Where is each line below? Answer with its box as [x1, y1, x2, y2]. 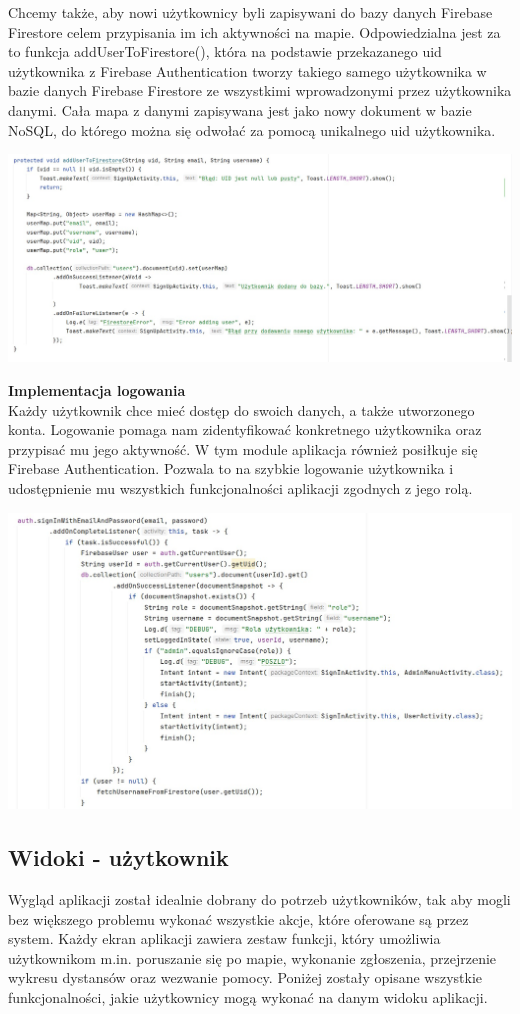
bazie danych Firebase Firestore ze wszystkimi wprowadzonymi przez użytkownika [8, 80, 512, 101]
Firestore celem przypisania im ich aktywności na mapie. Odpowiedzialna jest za [8, 21, 501, 42]
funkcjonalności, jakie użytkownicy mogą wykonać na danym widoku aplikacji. [8, 987, 488, 1008]
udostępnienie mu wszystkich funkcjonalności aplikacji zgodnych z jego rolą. [8, 477, 473, 498]
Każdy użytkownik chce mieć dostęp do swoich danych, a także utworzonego [8, 399, 475, 420]
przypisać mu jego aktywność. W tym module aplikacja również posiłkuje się [8, 438, 478, 459]
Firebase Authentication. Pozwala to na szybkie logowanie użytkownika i [8, 458, 454, 479]
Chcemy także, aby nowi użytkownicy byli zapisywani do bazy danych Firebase [8, 2, 493, 22]
